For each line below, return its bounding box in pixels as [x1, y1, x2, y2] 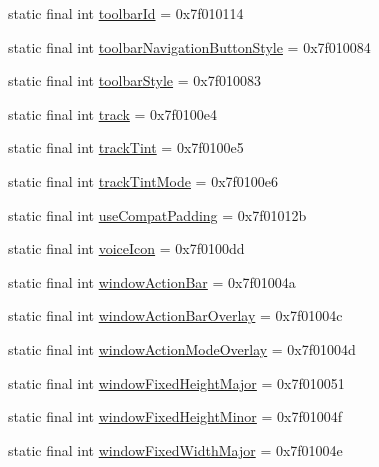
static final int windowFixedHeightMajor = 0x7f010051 [8, 372, 345, 393]
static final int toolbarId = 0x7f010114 [8, 3, 244, 23]
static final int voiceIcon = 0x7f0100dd [8, 238, 245, 259]
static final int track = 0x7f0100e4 [8, 103, 217, 124]
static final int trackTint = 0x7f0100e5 [8, 137, 244, 158]
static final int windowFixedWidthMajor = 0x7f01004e [8, 439, 343, 460]
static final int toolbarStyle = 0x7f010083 [8, 70, 261, 91]
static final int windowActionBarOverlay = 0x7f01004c [8, 305, 343, 326]
